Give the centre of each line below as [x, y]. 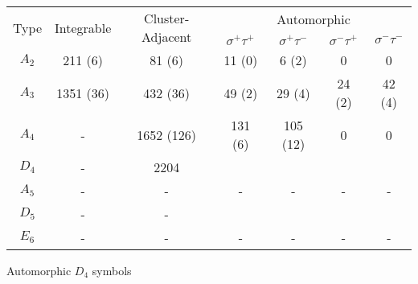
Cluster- [167, 18]
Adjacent [167, 37]
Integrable [83, 27]
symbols [112, 270]
